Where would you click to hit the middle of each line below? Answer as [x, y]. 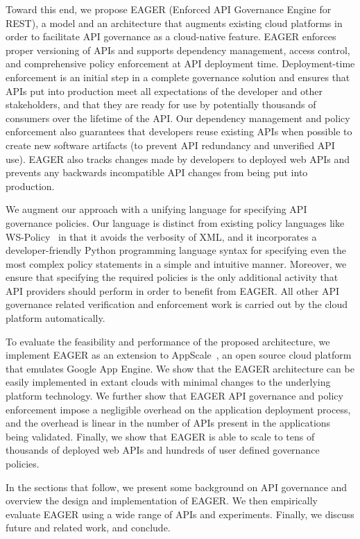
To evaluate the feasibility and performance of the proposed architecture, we [168, 341]
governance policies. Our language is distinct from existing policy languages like [175, 222]
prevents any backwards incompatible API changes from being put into [157, 172]
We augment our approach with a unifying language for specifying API [156, 209]
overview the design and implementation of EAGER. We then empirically [162, 500]
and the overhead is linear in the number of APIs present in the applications [168, 423]
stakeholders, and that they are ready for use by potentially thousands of [161, 104]
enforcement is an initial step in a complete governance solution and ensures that [178, 77]
